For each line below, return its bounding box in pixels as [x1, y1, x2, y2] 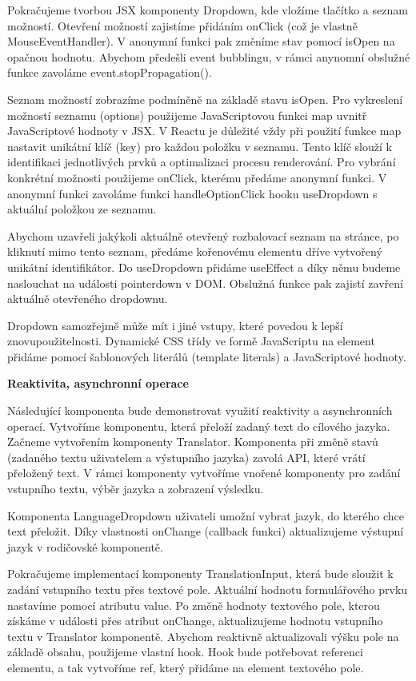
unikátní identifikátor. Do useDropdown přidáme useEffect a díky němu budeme [7, 258, 401, 275]
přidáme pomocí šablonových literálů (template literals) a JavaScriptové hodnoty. [7, 348, 406, 364]
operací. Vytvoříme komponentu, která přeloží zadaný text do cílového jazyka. [7, 417, 390, 434]
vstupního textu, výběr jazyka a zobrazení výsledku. [7, 480, 264, 497]
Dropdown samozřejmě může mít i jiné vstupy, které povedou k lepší [7, 317, 343, 333]
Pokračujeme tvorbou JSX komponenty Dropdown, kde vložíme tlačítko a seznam [7, 2, 408, 18]
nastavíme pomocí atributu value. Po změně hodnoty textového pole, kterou [7, 596, 380, 613]
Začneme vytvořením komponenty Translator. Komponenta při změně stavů [7, 433, 378, 450]
